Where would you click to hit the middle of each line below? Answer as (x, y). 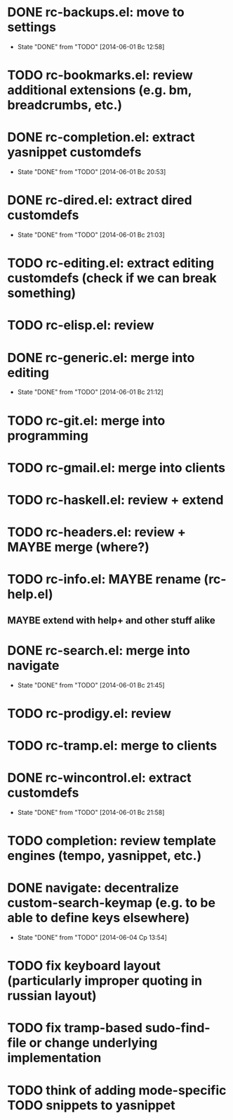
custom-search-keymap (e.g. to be (112, 903)
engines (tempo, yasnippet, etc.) (105, 856)
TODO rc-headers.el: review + (96, 532)
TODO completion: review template (112, 841)
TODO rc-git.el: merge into (86, 421)
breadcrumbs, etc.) (65, 105)
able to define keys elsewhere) (99, 918)
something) (42, 293)
